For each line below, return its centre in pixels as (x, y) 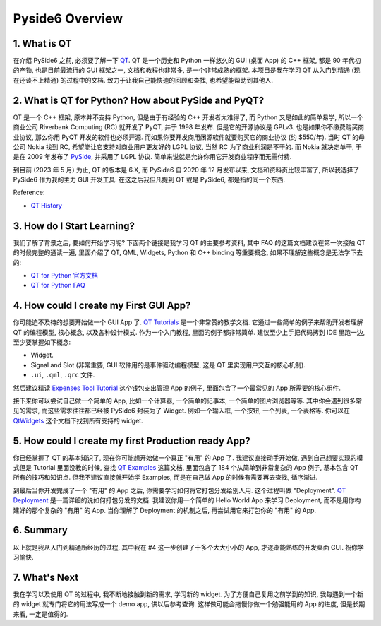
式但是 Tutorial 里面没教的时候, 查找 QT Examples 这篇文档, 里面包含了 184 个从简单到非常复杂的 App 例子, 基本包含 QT (186, 468)
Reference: (29, 193)
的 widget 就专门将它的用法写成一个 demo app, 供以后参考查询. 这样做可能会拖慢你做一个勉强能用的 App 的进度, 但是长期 (189, 604)
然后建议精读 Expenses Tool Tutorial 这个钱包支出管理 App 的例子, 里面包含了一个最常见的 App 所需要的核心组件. (177, 388)
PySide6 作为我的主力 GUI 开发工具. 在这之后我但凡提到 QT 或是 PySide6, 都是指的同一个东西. (149, 179)
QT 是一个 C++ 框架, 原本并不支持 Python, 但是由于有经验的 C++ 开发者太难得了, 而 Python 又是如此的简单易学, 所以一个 (188, 117)
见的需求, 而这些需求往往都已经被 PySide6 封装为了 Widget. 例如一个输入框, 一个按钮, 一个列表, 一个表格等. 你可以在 (182, 411)
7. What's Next (46, 577)
